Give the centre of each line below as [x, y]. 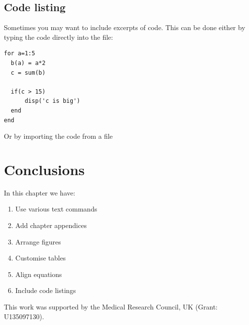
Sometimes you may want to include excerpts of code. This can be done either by [125, 27]
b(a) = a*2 [28, 63]
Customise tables [40, 258]
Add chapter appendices [51, 225]
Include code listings [46, 290]
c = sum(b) [28, 73]
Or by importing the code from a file [58, 136]
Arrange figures [38, 241]
